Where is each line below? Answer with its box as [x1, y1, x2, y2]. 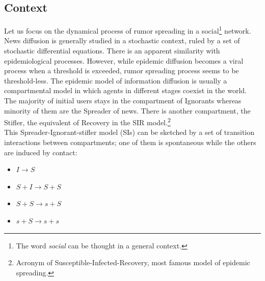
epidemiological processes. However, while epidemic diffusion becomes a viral [4, 55, 244, 66]
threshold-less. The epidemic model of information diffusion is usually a [4, 75, 227, 86]
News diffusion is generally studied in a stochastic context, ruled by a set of [4, 35, 240, 46]
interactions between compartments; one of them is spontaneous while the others [4, 137, 256, 148]
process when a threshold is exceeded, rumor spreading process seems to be [4, 65, 239, 76]
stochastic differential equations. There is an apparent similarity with [4, 45, 220, 56]
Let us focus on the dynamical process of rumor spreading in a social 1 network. [4, 24, 251, 36]
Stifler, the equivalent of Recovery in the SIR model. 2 [4, 116, 171, 127]
